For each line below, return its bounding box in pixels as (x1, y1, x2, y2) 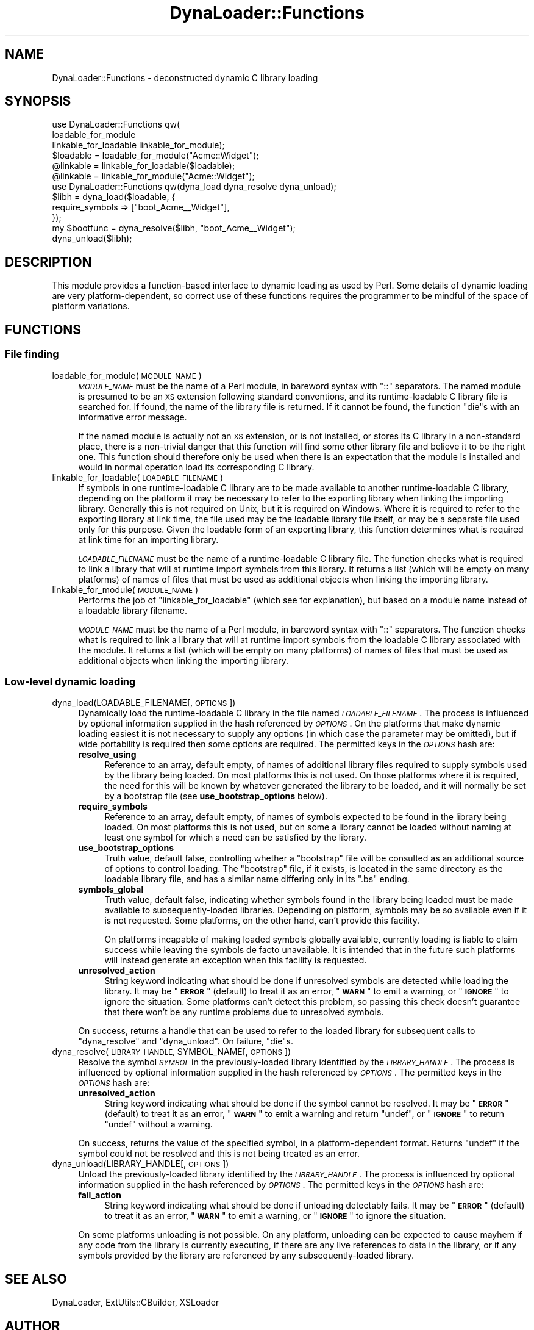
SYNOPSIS (5, 93, 71, 109)
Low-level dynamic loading (5, 675, 136, 688)
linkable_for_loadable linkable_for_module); (52, 140, 225, 151)
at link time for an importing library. (78, 534, 219, 545)
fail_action (78, 1190, 121, 1201)
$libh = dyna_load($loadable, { (52, 192, 176, 203)
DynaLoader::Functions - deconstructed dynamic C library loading (52, 72, 318, 83)
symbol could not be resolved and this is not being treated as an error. (78, 1148, 360, 1159)
